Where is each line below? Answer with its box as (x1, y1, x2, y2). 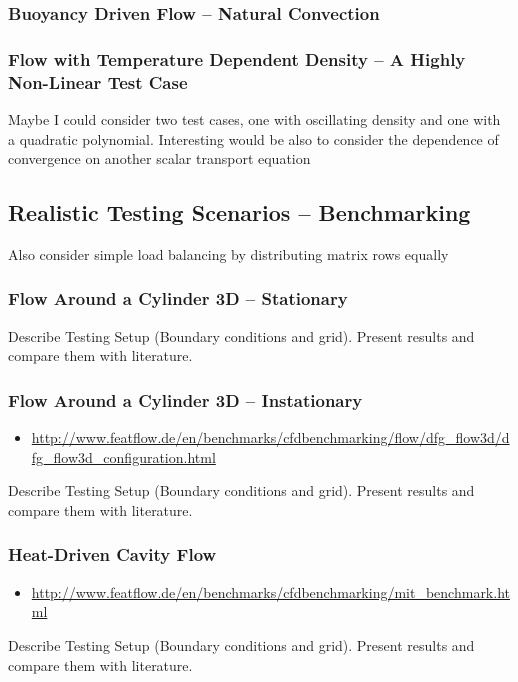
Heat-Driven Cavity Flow (8, 542, 217, 567)
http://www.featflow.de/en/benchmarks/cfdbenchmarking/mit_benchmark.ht (31, 581, 510, 602)
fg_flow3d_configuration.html (31, 446, 216, 467)
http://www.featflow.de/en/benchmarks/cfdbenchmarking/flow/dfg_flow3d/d (31, 427, 510, 448)
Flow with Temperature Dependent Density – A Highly (8, 46, 466, 71)
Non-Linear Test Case (8, 69, 188, 94)
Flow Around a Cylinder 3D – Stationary (8, 286, 348, 311)
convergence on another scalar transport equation (8, 148, 311, 169)
